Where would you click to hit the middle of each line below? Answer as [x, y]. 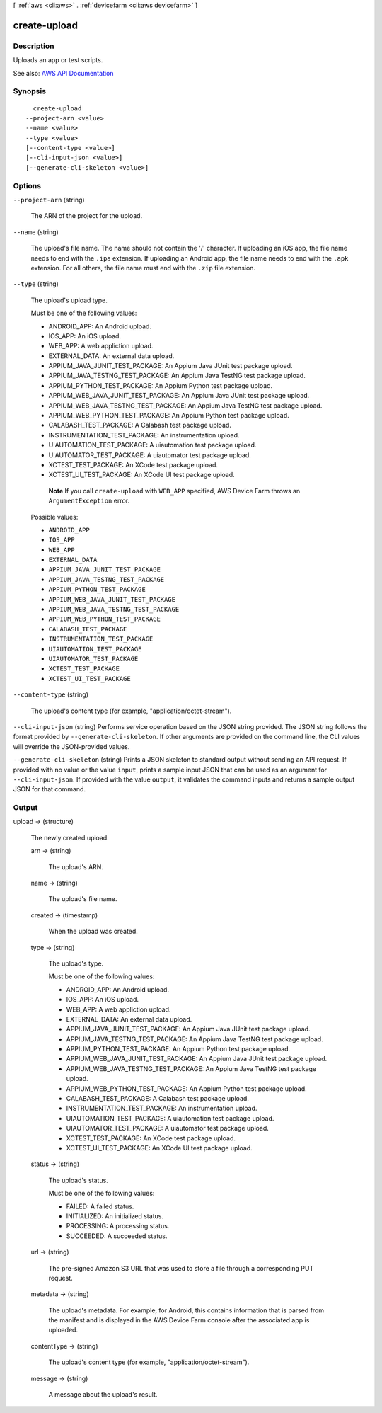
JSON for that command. [50, 789]
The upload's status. [79, 1180]
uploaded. [63, 1330]
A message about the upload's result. [103, 1395]
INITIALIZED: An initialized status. [115, 1216]
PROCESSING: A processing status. [118, 1226]
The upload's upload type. [69, 300]
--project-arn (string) [49, 200]
